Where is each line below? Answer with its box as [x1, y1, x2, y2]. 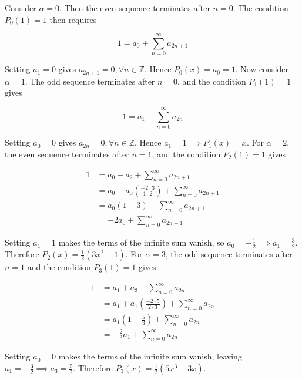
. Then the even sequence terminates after [59, 2, 210, 14]
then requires [49, 13, 97, 25]
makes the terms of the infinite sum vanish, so [58, 236, 224, 248]
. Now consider [235, 63, 289, 75]
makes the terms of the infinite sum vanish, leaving [58, 350, 242, 362]
